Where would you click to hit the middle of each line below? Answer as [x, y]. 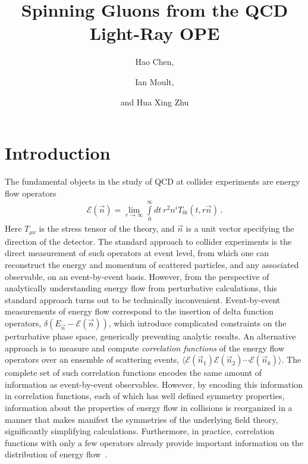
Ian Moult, [155, 81]
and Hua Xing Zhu [155, 102]
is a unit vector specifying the [240, 228]
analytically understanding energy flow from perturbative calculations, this [141, 288]
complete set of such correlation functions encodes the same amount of [133, 373]
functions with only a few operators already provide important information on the [154, 442]
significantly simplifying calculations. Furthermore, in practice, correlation [140, 431]
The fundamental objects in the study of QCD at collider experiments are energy [153, 181]
